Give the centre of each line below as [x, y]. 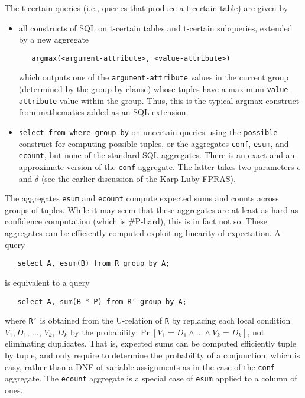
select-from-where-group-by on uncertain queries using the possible [148, 132]
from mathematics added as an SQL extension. [103, 112]
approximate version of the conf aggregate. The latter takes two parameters [156, 166]
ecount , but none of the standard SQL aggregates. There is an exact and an [157, 155]
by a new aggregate [54, 39]
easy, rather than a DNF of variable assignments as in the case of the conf [140, 366]
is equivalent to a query [47, 282]
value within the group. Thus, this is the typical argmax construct [179, 100]
